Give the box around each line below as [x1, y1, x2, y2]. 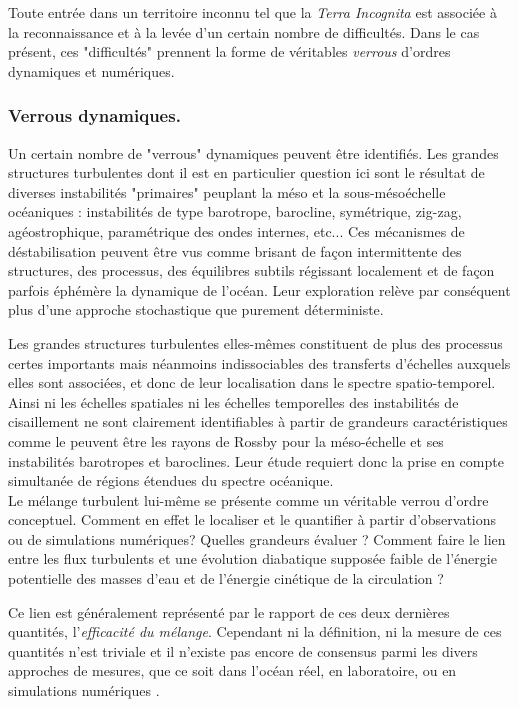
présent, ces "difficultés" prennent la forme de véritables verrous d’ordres [8, 41, 451, 62]
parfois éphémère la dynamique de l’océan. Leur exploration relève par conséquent [8, 279, 511, 300]
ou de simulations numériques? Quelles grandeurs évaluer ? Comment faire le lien [8, 528, 506, 549]
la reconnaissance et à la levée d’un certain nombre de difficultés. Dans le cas [8, 21, 480, 42]
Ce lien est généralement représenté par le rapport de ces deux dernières [8, 601, 450, 622]
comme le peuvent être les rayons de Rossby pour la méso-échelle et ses [8, 430, 444, 451]
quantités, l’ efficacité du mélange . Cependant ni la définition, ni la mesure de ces [8, 621, 502, 642]
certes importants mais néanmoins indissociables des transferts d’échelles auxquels [8, 352, 511, 373]
